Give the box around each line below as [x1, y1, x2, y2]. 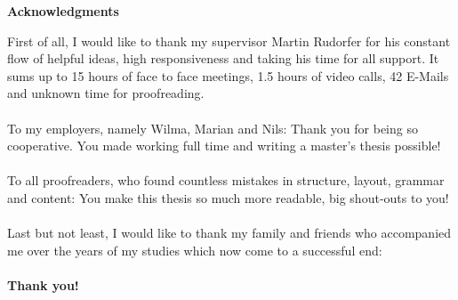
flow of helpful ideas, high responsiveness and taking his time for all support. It [7, 49, 439, 68]
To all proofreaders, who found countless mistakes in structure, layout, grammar [7, 171, 445, 190]
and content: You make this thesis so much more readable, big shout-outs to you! [7, 188, 449, 207]
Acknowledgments [7, 2, 119, 20]
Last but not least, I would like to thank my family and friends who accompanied [7, 223, 452, 242]
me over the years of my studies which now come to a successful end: [7, 240, 382, 259]
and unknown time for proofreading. [7, 84, 205, 102]
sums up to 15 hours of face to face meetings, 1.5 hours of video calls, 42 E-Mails [7, 66, 449, 85]
